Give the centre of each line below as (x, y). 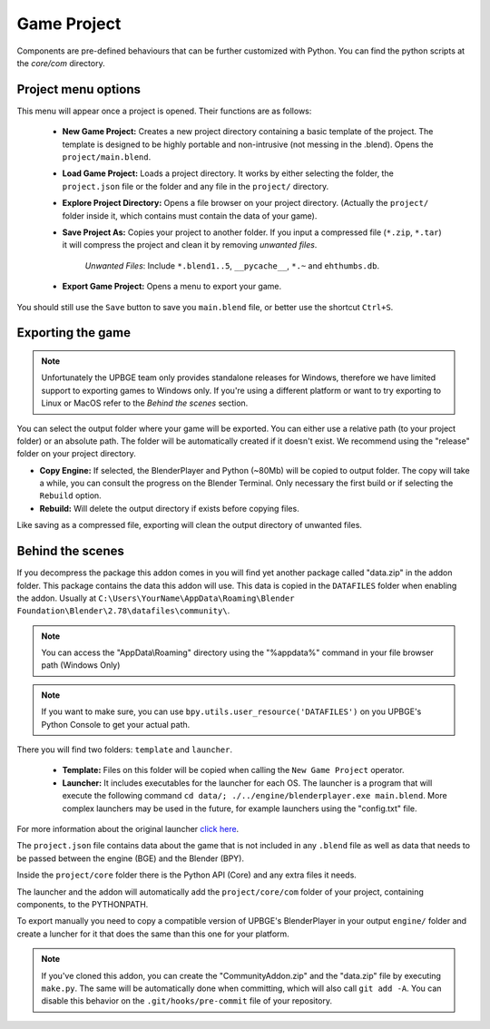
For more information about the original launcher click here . (128, 829)
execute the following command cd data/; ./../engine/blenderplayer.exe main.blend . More (255, 796)
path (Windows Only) (81, 665)
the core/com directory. (61, 63)
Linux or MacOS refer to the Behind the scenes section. (145, 403)
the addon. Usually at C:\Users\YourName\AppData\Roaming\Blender (156, 598)
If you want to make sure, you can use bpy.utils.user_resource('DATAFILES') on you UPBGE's (231, 711)
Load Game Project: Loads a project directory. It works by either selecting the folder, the (228, 173)
